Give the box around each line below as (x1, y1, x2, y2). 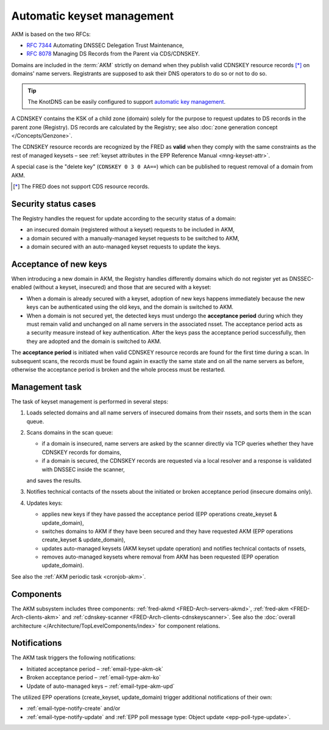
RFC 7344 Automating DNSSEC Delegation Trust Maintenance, (26, 42, 184, 49)
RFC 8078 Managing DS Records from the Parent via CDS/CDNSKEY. (26, 50, 200, 57)
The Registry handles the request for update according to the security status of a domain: (11, 214, 237, 222)
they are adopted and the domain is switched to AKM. (26, 338, 161, 345)
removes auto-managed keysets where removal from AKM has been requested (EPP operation (41, 553, 279, 561)
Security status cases (11, 198, 96, 209)
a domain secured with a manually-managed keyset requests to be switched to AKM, (26, 234, 240, 242)
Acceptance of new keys (11, 259, 108, 269)
